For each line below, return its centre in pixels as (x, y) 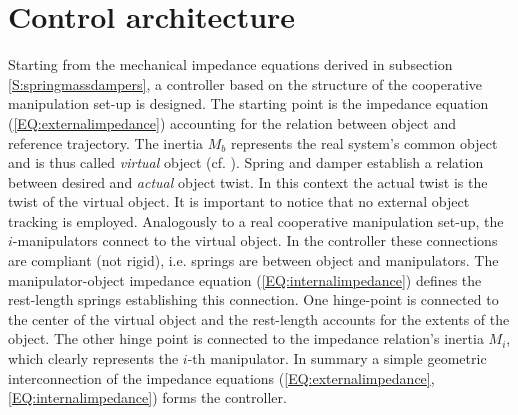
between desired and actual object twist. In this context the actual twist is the (248, 181)
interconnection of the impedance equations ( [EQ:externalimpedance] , (221, 377)
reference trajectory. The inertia (106, 142)
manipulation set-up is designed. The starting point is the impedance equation (248, 103)
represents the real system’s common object (364, 142)
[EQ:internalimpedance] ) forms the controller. (147, 397)
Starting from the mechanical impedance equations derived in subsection (230, 64)
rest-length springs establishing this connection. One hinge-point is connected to (253, 299)
